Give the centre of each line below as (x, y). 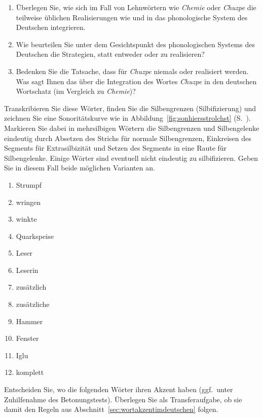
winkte (26, 219)
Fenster (27, 338)
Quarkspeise (35, 236)
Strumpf (29, 184)
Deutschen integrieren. (51, 27)
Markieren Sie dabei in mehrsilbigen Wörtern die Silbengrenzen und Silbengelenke (132, 128)
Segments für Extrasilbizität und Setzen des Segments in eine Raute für (116, 148)
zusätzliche (33, 304)
